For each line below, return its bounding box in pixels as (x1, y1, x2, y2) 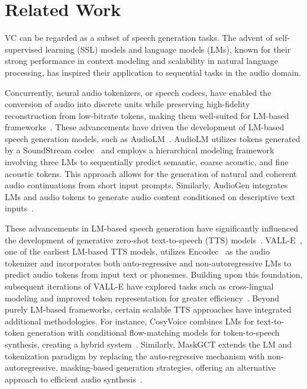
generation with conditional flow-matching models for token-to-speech (27, 326, 280, 339)
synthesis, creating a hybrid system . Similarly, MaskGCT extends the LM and (5, 337, 292, 350)
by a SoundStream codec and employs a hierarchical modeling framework (5, 144, 274, 156)
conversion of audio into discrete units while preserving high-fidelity (5, 98, 250, 110)
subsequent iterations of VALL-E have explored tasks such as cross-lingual (5, 280, 274, 292)
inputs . (5, 202, 34, 214)
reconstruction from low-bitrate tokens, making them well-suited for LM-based (5, 109, 289, 121)
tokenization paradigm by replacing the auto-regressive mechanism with (5, 349, 265, 362)
